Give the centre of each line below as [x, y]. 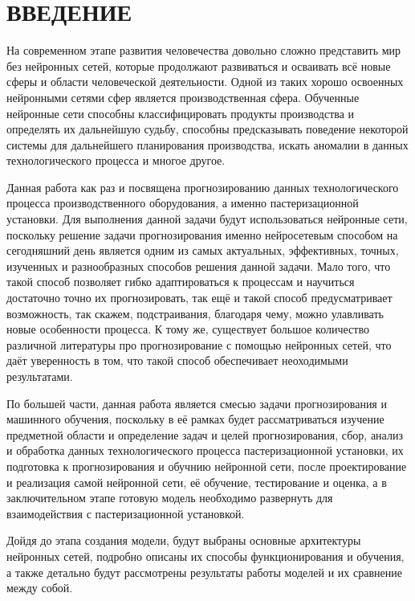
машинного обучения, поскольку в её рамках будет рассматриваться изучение [195, 419]
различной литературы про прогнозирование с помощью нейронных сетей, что [199, 344]
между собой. [40, 588]
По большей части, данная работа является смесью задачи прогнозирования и [197, 403]
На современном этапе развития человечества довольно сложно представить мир [204, 50]
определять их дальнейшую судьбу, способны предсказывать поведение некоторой [207, 129]
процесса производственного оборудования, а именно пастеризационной [183, 203]
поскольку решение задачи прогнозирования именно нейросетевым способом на [202, 234]
